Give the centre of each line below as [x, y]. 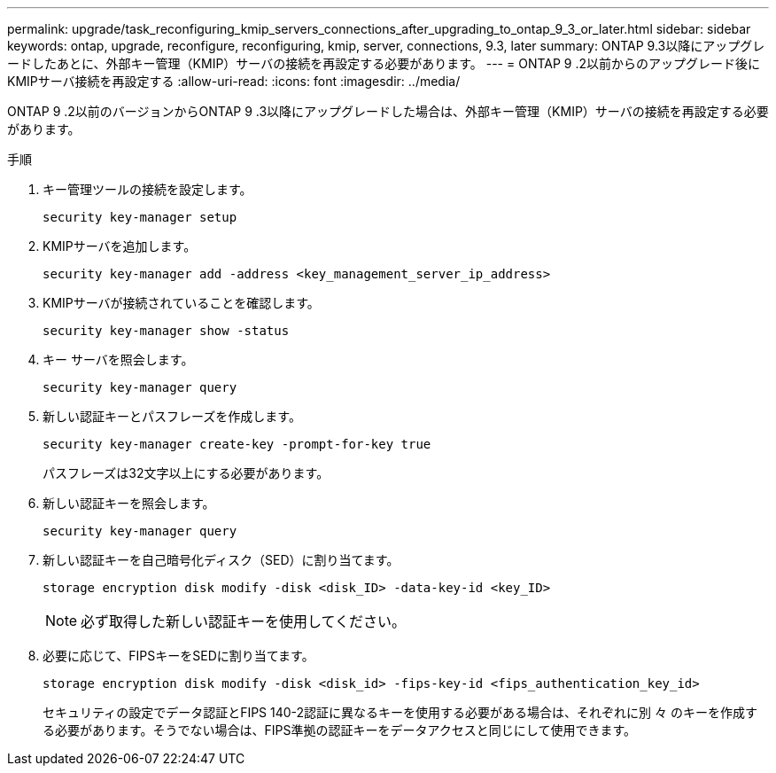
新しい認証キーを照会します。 [129, 503]
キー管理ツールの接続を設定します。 [147, 189]
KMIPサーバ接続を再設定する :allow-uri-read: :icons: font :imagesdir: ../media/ [234, 81]
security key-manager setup [140, 217]
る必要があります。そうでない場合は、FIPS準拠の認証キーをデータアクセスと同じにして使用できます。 [340, 730]
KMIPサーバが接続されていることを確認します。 [181, 303]
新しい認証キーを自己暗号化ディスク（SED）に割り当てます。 [221, 560]
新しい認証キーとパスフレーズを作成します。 [172, 416]
